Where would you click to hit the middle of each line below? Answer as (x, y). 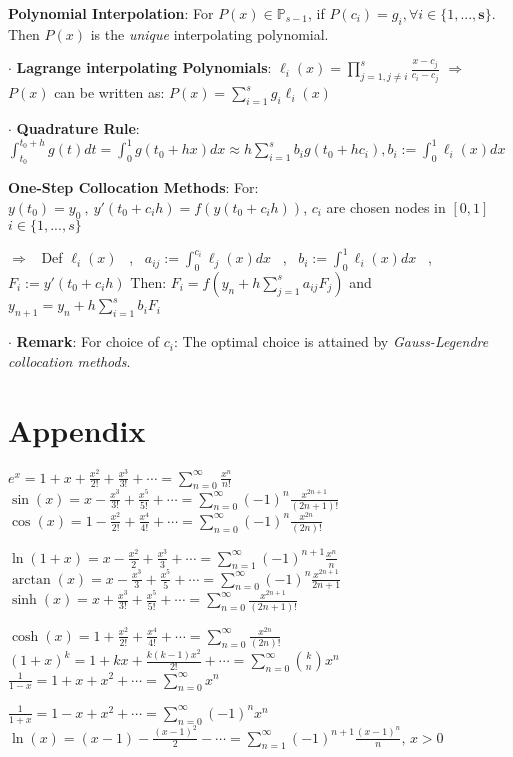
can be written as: (109, 92)
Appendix (77, 429)
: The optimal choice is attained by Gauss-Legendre (331, 341)
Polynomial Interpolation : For (111, 13)
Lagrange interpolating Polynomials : (144, 67)
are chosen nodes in (386, 206)
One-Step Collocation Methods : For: (133, 187)
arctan (31, 579)
